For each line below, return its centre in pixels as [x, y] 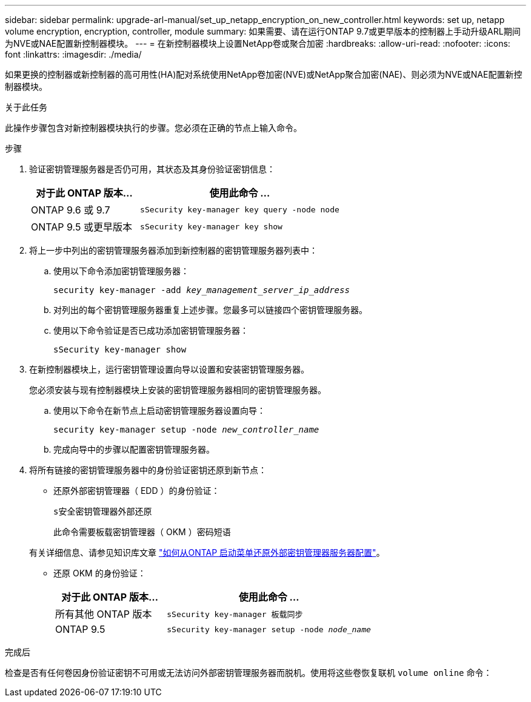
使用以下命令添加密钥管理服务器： [121, 271]
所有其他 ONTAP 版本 [104, 614]
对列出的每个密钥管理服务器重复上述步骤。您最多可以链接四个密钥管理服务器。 [210, 310]
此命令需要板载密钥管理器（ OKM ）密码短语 [142, 532]
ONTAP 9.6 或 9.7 [71, 210]
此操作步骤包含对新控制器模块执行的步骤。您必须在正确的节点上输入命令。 [153, 128]
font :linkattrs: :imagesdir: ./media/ [73, 54]
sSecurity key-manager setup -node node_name [269, 629]
